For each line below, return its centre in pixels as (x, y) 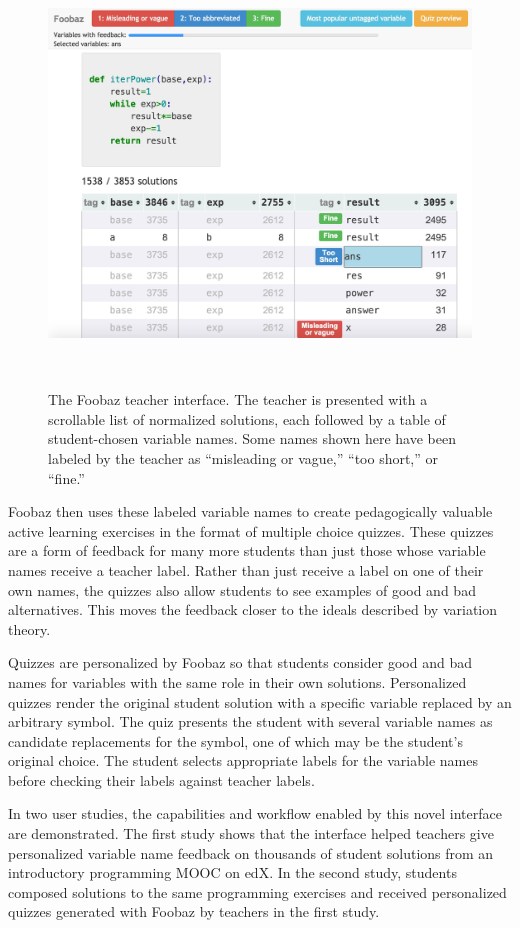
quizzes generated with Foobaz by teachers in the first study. (194, 911)
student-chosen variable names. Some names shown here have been (252, 438)
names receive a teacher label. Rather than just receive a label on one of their (246, 569)
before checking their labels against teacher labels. (161, 779)
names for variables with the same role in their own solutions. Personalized (237, 681)
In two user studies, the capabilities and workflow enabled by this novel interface (255, 813)
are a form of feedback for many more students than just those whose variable (247, 550)
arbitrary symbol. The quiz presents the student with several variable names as (250, 721)
